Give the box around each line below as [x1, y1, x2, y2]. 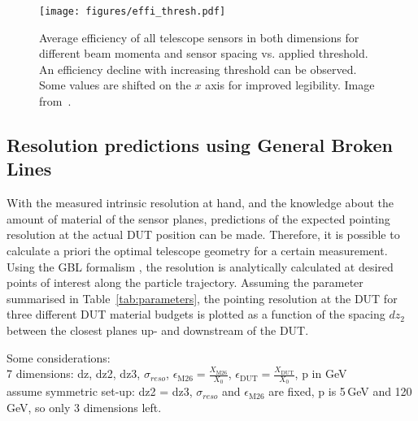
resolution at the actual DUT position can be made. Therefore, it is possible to [7, 226, 400, 243]
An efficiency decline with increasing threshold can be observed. [39, 60, 357, 77]
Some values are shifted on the [39, 76, 191, 93]
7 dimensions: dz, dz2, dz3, [7, 365, 141, 382]
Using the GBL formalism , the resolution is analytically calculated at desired [7, 258, 394, 275]
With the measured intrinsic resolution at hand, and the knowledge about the [7, 194, 394, 211]
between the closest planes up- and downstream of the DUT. [7, 321, 309, 338]
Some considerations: [7, 349, 111, 366]
